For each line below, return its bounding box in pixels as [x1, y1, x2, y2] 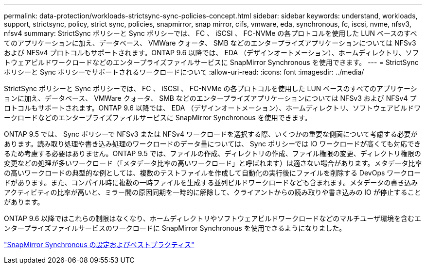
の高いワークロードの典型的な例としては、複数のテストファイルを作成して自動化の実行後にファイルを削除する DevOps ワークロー [4, 169, 421, 177]
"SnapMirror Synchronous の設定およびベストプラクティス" [4, 240, 195, 249]
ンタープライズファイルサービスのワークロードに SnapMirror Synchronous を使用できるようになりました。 [4, 224, 346, 232]
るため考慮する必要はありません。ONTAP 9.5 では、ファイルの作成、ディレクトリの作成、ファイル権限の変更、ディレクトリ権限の [4, 149, 421, 158]
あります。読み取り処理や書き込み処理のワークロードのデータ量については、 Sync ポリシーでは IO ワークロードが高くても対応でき [4, 140, 421, 148]
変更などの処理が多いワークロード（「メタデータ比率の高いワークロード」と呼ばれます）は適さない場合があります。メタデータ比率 [4, 159, 422, 167]
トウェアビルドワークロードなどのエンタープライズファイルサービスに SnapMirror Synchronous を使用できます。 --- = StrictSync [4, 58, 419, 66]
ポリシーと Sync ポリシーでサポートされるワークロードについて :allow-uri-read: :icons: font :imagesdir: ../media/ [4, 68, 364, 76]
